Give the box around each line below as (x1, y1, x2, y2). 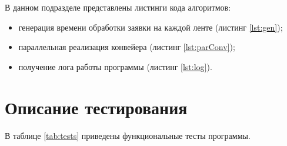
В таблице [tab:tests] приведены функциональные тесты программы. (5, 129, 251, 141)
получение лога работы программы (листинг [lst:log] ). (18, 60, 212, 72)
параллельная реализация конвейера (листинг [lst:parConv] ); (18, 41, 235, 53)
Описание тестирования (5, 95, 188, 119)
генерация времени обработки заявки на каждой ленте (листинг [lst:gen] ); (18, 21, 283, 33)
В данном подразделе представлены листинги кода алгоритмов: (5, 1, 231, 13)
